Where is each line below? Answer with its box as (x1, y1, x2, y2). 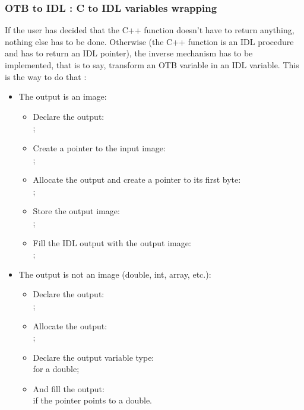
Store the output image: (33, 205, 120, 217)
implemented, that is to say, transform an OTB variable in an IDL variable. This (5, 59, 299, 71)
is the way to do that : (5, 70, 87, 82)
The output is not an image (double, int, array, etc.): (18, 268, 211, 280)
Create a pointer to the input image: (33, 141, 166, 154)
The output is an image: (18, 90, 107, 103)
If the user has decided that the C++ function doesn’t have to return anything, (5, 24, 294, 36)
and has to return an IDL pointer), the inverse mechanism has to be (5, 47, 253, 59)
